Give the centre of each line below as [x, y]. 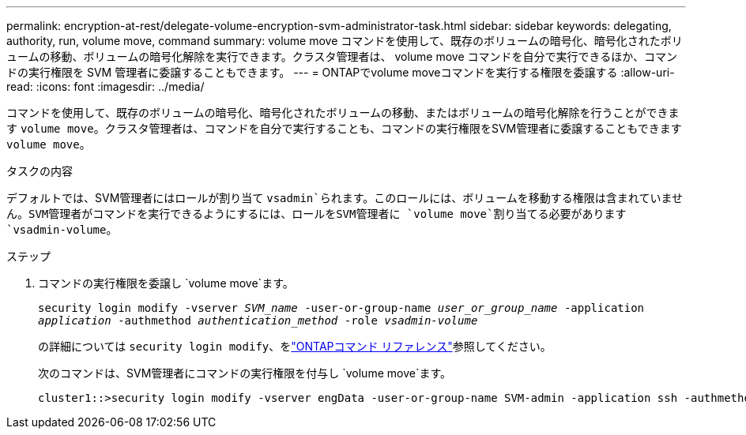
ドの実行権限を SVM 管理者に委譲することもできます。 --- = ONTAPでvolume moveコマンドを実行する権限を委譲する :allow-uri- [341, 72]
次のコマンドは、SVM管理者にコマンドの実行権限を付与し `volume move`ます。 [245, 373]
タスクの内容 [40, 171]
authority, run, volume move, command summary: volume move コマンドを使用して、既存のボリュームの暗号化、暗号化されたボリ [345, 41]
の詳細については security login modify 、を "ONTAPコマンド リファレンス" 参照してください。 [295, 346]
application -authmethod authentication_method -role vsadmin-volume [258, 321]
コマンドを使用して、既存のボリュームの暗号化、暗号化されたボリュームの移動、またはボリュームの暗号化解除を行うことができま [343, 112]
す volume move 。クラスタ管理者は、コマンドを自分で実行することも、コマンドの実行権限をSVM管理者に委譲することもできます [344, 128]
